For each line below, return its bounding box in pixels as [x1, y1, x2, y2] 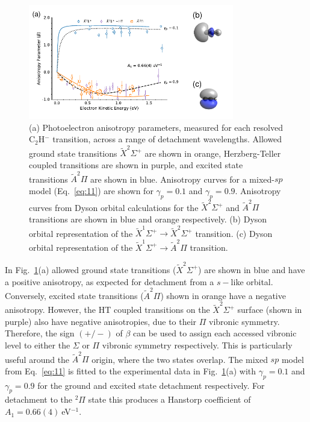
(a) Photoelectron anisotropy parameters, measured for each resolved [29, 121, 283, 133]
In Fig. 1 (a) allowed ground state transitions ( [5, 263, 176, 276]
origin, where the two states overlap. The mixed [91, 353, 268, 365]
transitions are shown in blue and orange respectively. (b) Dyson [29, 213, 267, 225]
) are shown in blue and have [198, 263, 305, 276]
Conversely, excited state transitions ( [5, 289, 144, 301]
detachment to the [5, 393, 72, 406]
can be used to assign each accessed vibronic [133, 327, 297, 339]
